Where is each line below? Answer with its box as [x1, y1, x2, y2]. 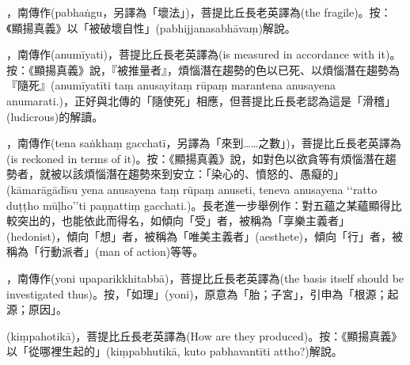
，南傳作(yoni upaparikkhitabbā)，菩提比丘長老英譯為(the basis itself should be [6, 269, 404, 286]
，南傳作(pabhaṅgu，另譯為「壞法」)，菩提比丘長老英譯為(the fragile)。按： [6, 4, 392, 20]
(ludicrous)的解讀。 [6, 108, 104, 124]
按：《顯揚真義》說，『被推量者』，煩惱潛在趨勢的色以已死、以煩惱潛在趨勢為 [6, 61, 400, 78]
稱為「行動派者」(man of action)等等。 [6, 243, 204, 260]
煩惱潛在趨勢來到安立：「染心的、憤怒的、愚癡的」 [83, 165, 344, 182]
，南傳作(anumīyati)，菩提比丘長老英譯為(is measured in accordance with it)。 [6, 46, 401, 63]
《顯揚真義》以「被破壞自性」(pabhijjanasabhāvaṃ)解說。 [6, 19, 296, 36]
